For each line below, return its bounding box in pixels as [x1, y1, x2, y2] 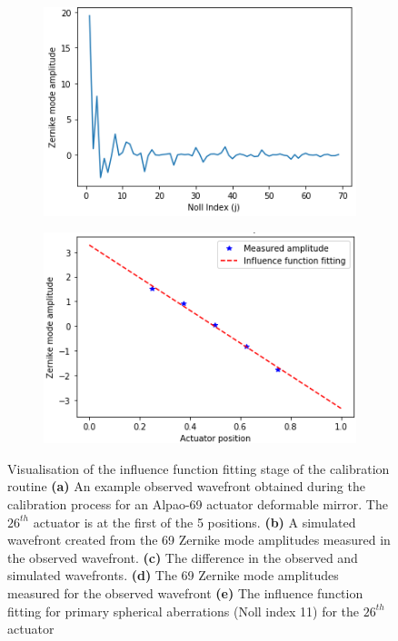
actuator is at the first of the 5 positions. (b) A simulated [33, 512, 356, 531]
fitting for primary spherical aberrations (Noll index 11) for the [7, 601, 360, 620]
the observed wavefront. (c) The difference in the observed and [7, 547, 358, 567]
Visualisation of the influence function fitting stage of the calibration [7, 459, 390, 478]
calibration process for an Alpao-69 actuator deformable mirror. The [7, 495, 388, 514]
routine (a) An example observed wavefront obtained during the [7, 477, 365, 496]
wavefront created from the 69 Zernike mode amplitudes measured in [7, 530, 391, 549]
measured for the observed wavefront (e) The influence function [7, 584, 363, 603]
